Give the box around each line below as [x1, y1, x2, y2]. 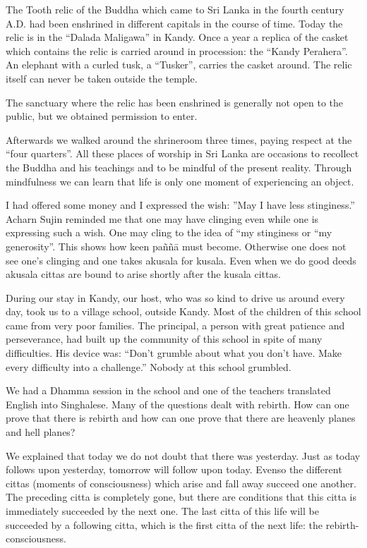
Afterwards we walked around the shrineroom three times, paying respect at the [6, 132, 352, 147]
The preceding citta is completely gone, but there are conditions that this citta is [6, 489, 357, 504]
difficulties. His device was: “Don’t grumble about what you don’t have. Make [6, 346, 342, 360]
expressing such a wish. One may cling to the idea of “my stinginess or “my [6, 225, 332, 240]
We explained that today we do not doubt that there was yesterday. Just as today [6, 448, 361, 463]
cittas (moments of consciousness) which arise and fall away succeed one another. [6, 475, 356, 490]
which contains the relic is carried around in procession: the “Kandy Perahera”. [6, 43, 348, 58]
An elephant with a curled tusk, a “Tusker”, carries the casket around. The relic [6, 57, 352, 72]
